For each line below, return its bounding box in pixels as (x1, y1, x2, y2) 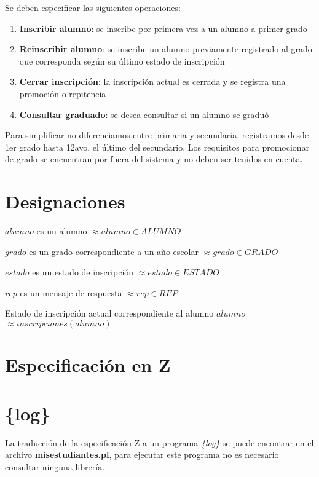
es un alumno (36, 224, 87, 237)
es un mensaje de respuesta (20, 286, 122, 299)
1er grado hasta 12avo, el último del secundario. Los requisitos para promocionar (5, 140, 310, 153)
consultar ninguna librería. (5, 460, 105, 473)
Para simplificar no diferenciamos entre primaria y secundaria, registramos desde (5, 128, 309, 141)
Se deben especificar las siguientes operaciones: (5, 1, 181, 14)
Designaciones (5, 189, 125, 214)
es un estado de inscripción (32, 266, 134, 278)
